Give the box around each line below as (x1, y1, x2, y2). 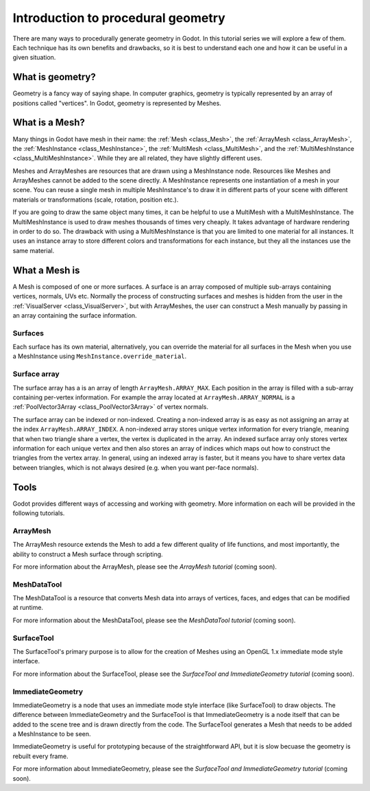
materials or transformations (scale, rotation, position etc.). (12, 196, 179, 204)
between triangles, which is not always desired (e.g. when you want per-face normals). (12, 463, 259, 471)
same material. (12, 246, 55, 255)
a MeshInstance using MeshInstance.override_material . (12, 352, 187, 360)
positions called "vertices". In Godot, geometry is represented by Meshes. (12, 99, 222, 107)
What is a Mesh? (12, 117, 85, 128)
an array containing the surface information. (12, 311, 137, 319)
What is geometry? (12, 71, 96, 83)
